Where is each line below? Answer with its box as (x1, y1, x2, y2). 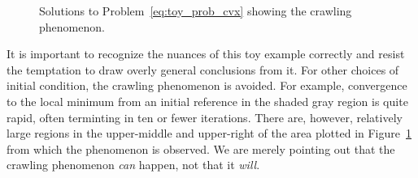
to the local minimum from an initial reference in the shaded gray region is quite (7, 92, 408, 109)
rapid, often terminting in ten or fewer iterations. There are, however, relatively (7, 108, 403, 125)
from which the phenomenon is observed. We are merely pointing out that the (7, 140, 395, 157)
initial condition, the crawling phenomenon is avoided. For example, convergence (7, 77, 407, 94)
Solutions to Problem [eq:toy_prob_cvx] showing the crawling (39, 2, 352, 19)
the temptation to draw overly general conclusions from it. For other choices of (7, 61, 399, 78)
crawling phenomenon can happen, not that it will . (7, 156, 260, 173)
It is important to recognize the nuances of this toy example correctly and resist (7, 45, 405, 62)
